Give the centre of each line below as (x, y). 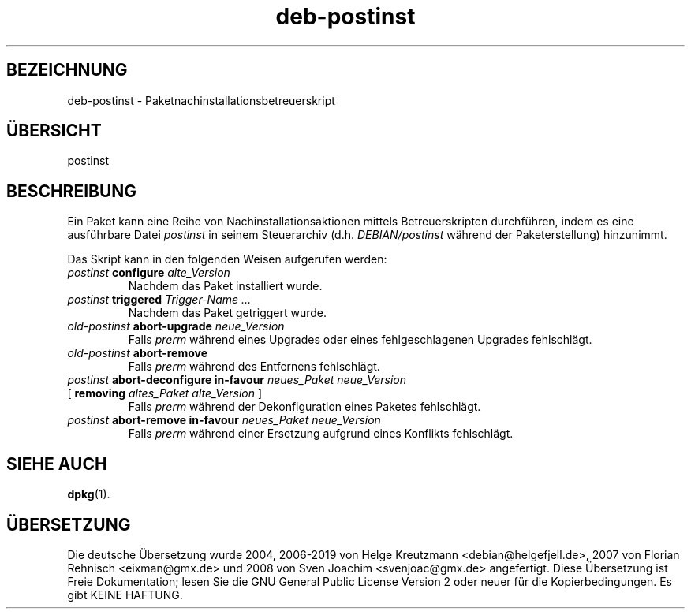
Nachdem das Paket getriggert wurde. (228, 313)
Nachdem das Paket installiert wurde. (225, 286)
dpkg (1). (89, 494)
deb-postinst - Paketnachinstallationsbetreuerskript (201, 100)
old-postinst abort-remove (138, 353)
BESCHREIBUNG (72, 191)
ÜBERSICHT (54, 131)
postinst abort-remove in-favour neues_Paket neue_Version (224, 420)
